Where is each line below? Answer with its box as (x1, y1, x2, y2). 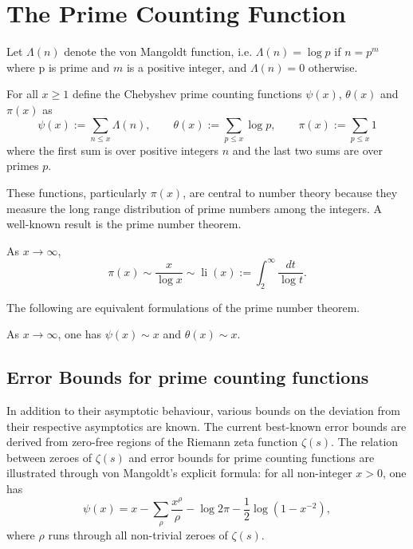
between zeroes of (6, 448, 92, 465)
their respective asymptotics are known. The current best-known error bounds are (6, 417, 407, 434)
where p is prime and (6, 58, 110, 75)
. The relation (331, 433, 399, 450)
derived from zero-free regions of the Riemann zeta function (6, 433, 298, 450)
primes (6, 157, 39, 174)
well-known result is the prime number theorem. (6, 215, 242, 232)
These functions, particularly (6, 184, 147, 201)
